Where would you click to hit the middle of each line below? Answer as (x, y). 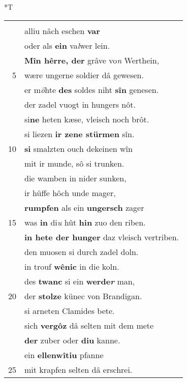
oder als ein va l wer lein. (67, 45)
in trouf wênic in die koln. (72, 266)
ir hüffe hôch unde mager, (70, 193)
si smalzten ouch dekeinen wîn (79, 148)
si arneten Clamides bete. (70, 310)
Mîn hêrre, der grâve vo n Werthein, (92, 60)
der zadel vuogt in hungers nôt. (80, 104)
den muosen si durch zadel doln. (82, 251)
